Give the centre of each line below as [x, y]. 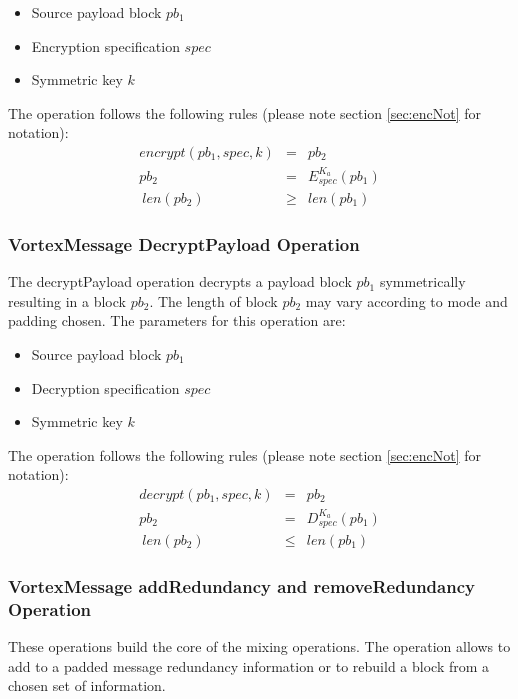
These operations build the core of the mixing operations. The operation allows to [259, 646]
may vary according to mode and [406, 300]
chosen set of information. [87, 685]
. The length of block [213, 300]
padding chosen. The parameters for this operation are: [177, 320]
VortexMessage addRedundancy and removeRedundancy [241, 585]
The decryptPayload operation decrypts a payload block [180, 281]
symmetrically [422, 281]
